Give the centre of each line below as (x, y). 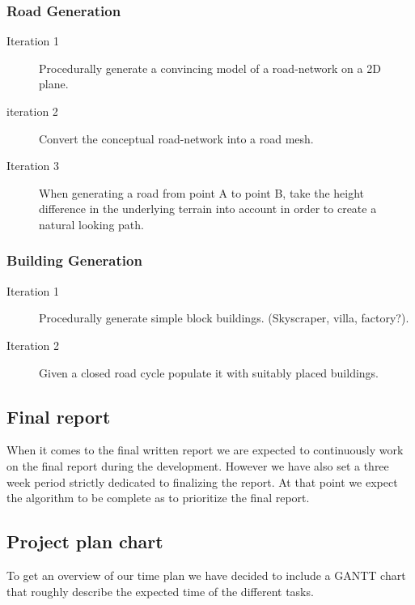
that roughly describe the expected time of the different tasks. (160, 591)
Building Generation (74, 260)
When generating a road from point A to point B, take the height (202, 192)
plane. (54, 84)
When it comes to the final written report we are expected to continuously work (205, 450)
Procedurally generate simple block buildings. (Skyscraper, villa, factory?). (224, 318)
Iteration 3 (33, 166)
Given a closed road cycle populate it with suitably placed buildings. (209, 372)
